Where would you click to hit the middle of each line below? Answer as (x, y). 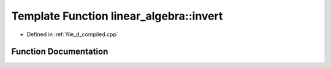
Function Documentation (60, 52)
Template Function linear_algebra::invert (117, 16)
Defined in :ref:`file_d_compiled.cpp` (73, 34)
